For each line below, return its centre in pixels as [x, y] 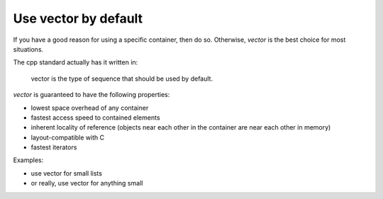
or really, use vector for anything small [87, 183]
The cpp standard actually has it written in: [76, 62]
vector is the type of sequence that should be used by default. [122, 79]
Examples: [28, 160]
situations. [28, 49]
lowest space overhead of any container [90, 108]
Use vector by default [78, 18]
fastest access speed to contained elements [95, 118]
